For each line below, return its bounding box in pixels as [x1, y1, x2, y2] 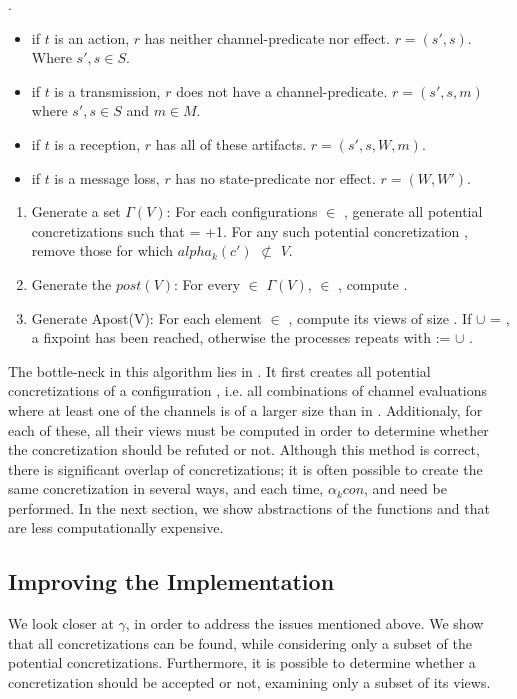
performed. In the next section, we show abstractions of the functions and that [8, 497, 490, 518]
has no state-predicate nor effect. [175, 167, 376, 188]
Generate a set [31, 201, 121, 222]
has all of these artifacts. [155, 133, 307, 154]
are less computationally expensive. [8, 517, 224, 538]
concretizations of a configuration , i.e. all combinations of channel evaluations [8, 380, 488, 401]
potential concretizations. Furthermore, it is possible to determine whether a [8, 652, 476, 673]
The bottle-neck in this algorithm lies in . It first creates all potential [8, 360, 431, 381]
